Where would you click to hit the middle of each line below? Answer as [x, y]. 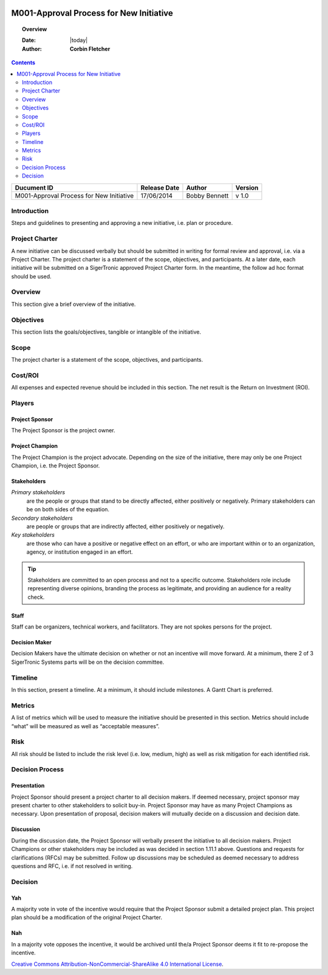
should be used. [31, 276]
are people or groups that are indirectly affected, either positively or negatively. [125, 526]
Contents [23, 63]
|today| [79, 40]
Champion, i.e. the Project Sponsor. [56, 466]
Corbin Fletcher [90, 49]
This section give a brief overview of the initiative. [73, 304]
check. [36, 597]
